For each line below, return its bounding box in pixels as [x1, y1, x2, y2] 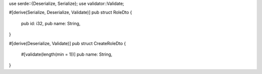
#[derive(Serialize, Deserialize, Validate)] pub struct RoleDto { [9, 10, 132, 15]
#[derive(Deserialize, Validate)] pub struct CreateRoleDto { [9, 40, 126, 46]
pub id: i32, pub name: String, [21, 20, 81, 26]
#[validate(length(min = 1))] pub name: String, [21, 51, 113, 57]
